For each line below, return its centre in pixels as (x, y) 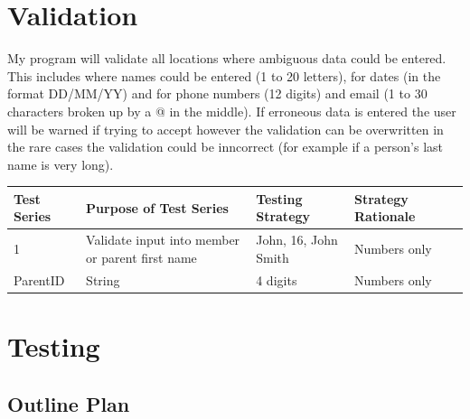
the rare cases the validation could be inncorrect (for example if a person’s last (226, 147)
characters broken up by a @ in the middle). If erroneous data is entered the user (232, 111)
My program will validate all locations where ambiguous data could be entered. (227, 58)
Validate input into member (163, 240)
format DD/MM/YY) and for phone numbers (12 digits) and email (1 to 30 (217, 93)
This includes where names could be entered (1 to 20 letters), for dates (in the (224, 75)
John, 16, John (297, 240)
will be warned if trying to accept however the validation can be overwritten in (226, 129)
